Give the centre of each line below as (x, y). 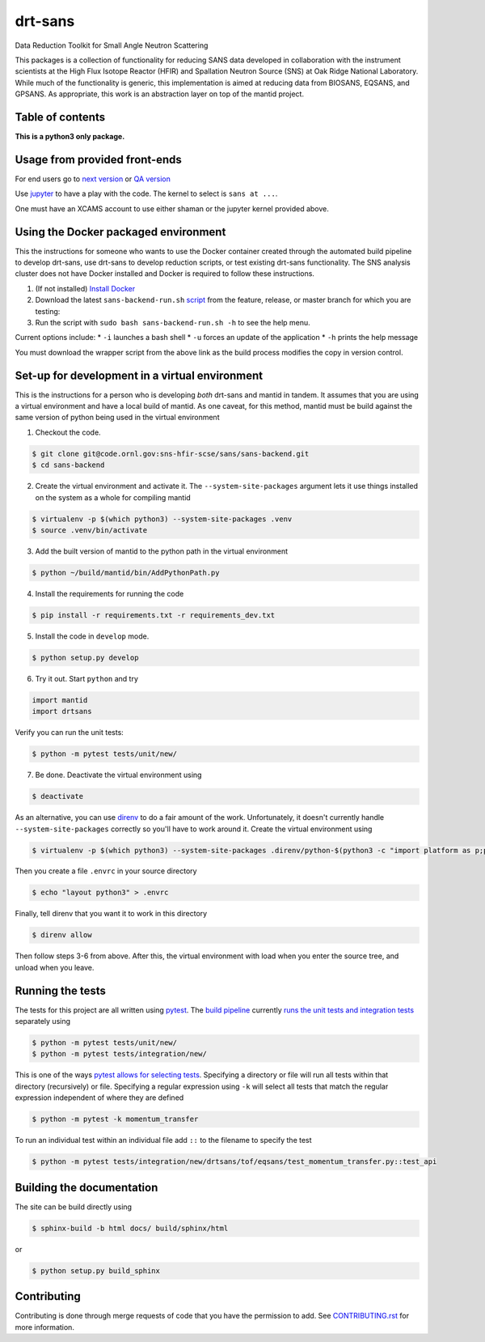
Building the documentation (86, 1187)
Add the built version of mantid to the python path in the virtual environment (162, 551)
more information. (44, 1327)
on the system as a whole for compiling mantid (113, 497)
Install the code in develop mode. (92, 636)
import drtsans (62, 711)
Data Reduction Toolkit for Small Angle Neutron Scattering (112, 45)
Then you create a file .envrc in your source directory (106, 871)
